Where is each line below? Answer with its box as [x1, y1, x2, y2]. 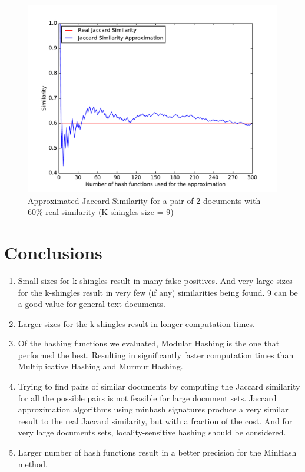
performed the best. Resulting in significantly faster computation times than [18, 348, 294, 361]
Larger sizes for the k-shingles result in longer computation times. [18, 317, 255, 329]
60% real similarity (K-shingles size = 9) [28, 206, 174, 218]
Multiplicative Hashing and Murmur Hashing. [18, 360, 183, 372]
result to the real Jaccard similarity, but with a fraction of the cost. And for [18, 414, 293, 427]
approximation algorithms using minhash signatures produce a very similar [18, 403, 289, 415]
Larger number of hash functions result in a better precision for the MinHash [18, 446, 297, 458]
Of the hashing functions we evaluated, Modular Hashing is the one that [18, 337, 280, 349]
